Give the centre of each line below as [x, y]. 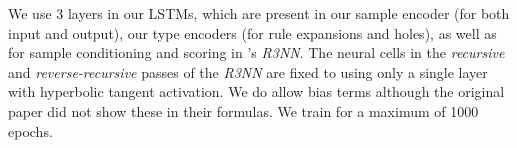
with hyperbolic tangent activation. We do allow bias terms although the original [256, 91]
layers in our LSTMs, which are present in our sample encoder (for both [288, 13]
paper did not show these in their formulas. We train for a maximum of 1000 [243, 110]
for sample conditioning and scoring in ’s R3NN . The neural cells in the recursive [256, 52]
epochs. [30, 130]
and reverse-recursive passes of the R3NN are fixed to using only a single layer [248, 71]
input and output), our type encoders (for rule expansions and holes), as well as [252, 32]
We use [30, 13]
